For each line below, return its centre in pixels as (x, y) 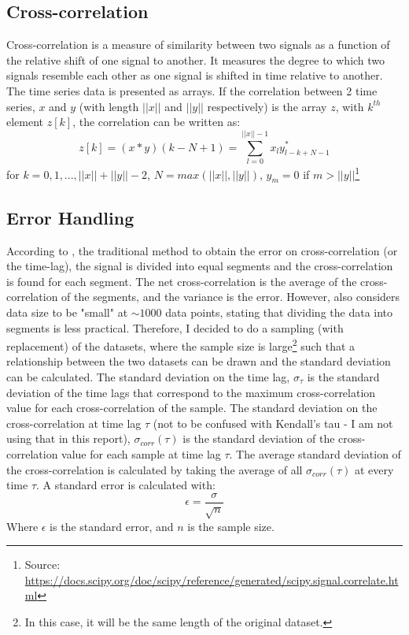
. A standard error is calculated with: (126, 485)
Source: (42, 564)
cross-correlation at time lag (74, 423)
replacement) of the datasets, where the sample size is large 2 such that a (181, 345)
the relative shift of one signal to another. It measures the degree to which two (196, 59)
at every (374, 469)
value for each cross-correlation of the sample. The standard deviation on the (192, 408)
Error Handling (70, 217)
